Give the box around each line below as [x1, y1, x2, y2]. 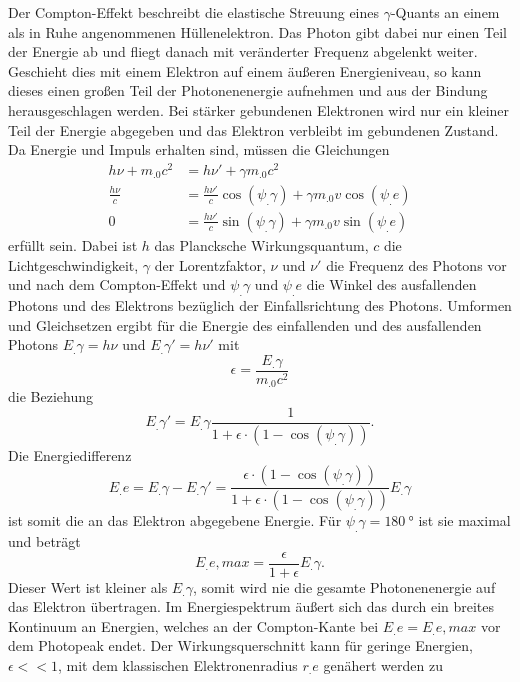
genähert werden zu [323, 655, 443, 675]
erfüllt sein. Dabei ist [8, 234, 138, 255]
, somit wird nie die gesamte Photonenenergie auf [192, 576, 496, 597]
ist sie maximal [418, 510, 511, 531]
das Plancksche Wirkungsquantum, [154, 234, 369, 255]
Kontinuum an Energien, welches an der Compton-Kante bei [8, 615, 379, 636]
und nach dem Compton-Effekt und [8, 274, 226, 295]
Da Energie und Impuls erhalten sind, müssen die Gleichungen [8, 139, 390, 160]
